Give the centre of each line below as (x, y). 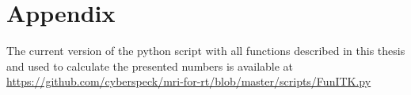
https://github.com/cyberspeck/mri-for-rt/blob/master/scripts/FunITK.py (189, 81)
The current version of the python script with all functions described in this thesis (206, 51)
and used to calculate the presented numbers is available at (150, 66)
